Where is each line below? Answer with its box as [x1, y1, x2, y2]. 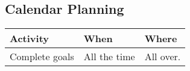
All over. [144, 49, 181, 64]
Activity [10, 31, 49, 46]
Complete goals [10, 49, 74, 64]
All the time [83, 49, 135, 64]
